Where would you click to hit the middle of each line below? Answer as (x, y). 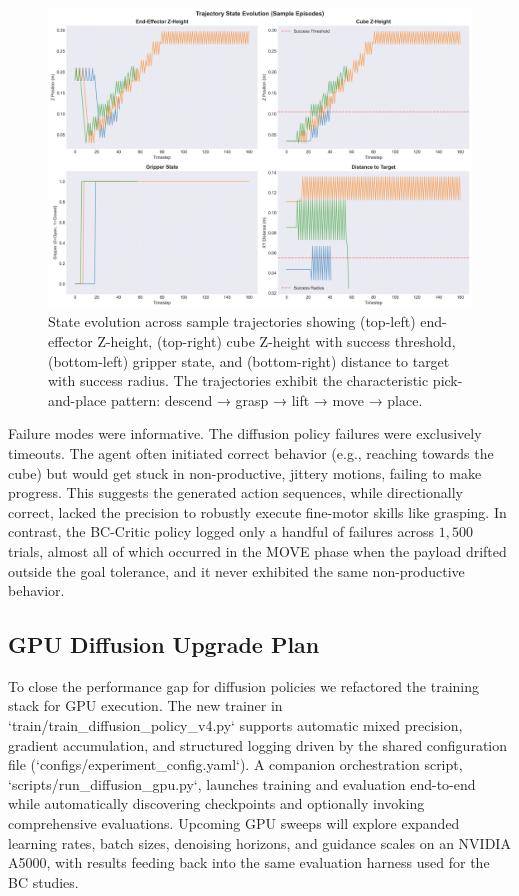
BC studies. (43, 881)
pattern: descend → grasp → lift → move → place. (266, 399)
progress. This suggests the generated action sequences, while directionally (235, 492)
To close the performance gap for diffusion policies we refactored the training (244, 685)
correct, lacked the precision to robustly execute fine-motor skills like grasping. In (257, 511)
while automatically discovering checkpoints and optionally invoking (216, 803)
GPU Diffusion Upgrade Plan (164, 644)
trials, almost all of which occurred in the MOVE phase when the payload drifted (257, 550)
